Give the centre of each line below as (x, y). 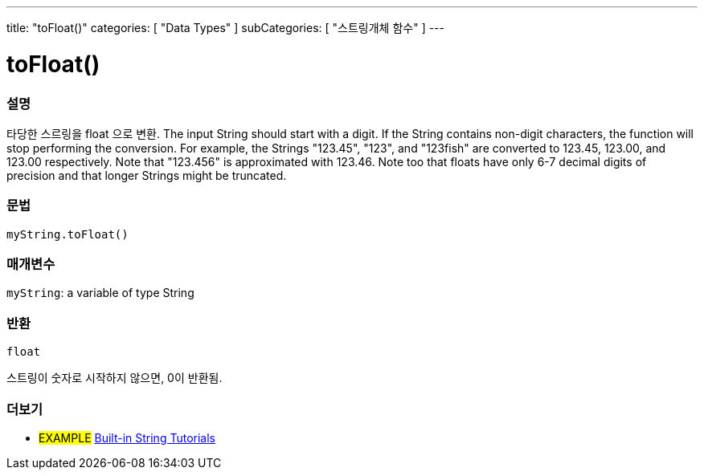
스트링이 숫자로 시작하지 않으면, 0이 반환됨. (115, 378)
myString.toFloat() (68, 234)
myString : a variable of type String (100, 293)
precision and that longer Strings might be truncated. (147, 175)
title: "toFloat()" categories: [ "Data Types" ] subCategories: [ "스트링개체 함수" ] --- (225, 28)
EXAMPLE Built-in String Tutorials (127, 437)
